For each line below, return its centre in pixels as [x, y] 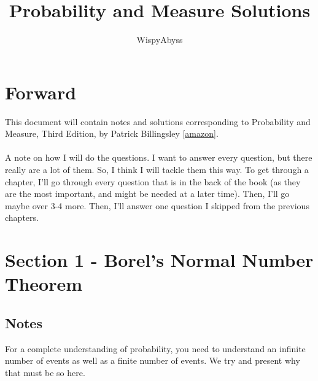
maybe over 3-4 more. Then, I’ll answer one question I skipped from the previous [157, 205]
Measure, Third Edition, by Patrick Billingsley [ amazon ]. [112, 133]
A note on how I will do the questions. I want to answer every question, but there [159, 157]
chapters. [22, 217]
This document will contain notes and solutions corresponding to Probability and [158, 121]
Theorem [44, 284]
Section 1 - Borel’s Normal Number [159, 260]
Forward [41, 92]
